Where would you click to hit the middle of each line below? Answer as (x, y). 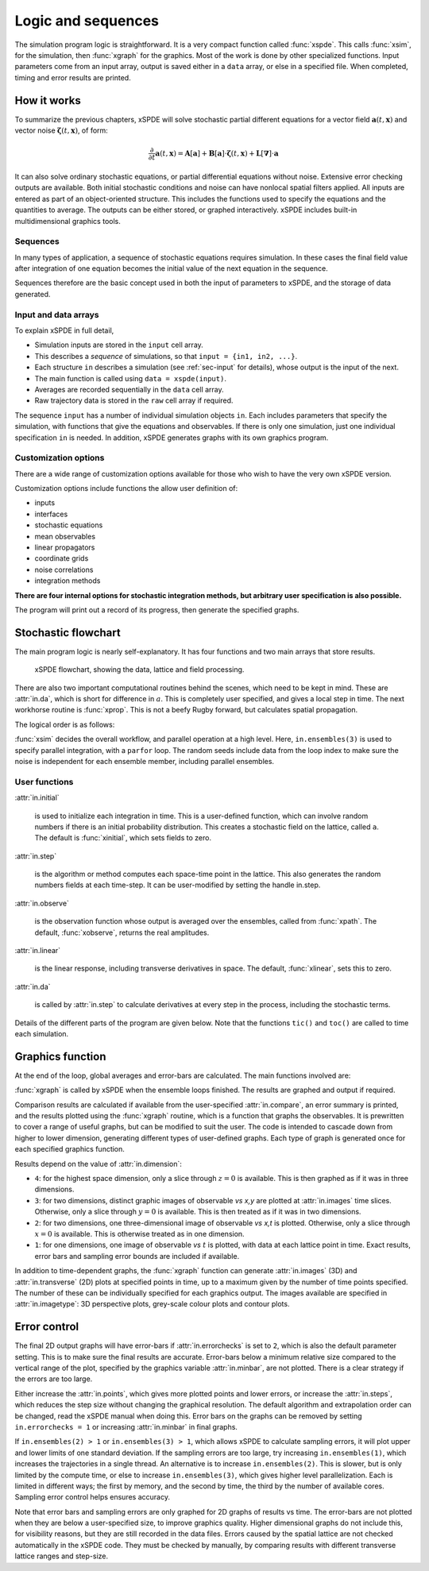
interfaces (51, 514)
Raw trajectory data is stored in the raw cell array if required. (134, 400)
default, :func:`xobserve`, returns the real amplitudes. (122, 932)
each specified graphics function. (70, 1149)
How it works (48, 100)
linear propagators (65, 547)
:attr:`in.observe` (42, 903)
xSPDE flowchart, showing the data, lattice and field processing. (139, 670)
